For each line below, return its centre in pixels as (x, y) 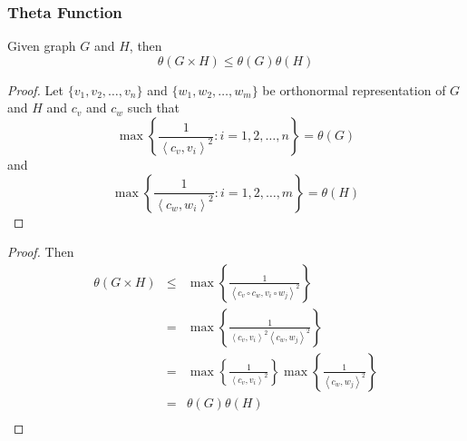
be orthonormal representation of (354, 89)
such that (154, 108)
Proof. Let (35, 89)
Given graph (42, 46)
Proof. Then (41, 252)
